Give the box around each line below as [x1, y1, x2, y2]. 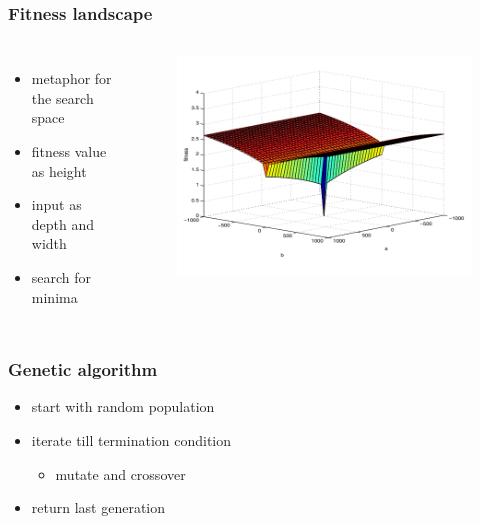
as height [31, 160, 87, 181]
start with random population [31, 396, 215, 417]
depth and [31, 213, 95, 234]
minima [31, 286, 78, 307]
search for [31, 266, 92, 287]
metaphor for [31, 68, 112, 89]
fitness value [31, 141, 107, 161]
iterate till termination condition [31, 429, 232, 450]
